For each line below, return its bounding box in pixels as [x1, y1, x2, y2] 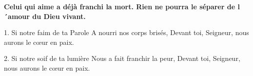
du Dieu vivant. [32, 11, 86, 21]
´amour [4, 11, 30, 21]
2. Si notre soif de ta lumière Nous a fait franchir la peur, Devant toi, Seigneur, [4, 53, 240, 63]
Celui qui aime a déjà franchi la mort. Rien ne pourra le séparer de [4, 1, 235, 11]
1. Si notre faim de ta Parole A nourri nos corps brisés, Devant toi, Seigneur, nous [4, 27, 249, 38]
